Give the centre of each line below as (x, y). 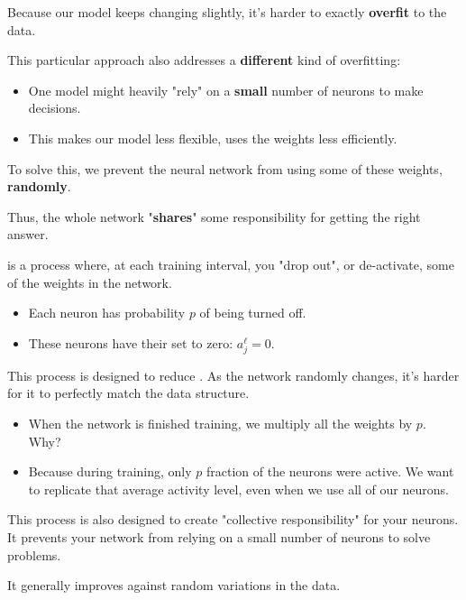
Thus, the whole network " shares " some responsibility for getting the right (214, 216)
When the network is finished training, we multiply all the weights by (220, 424)
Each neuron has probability (107, 313)
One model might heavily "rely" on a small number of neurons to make (226, 90)
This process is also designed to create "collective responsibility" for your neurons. (233, 519)
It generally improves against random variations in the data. (174, 585)
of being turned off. (253, 313)
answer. (28, 234)
